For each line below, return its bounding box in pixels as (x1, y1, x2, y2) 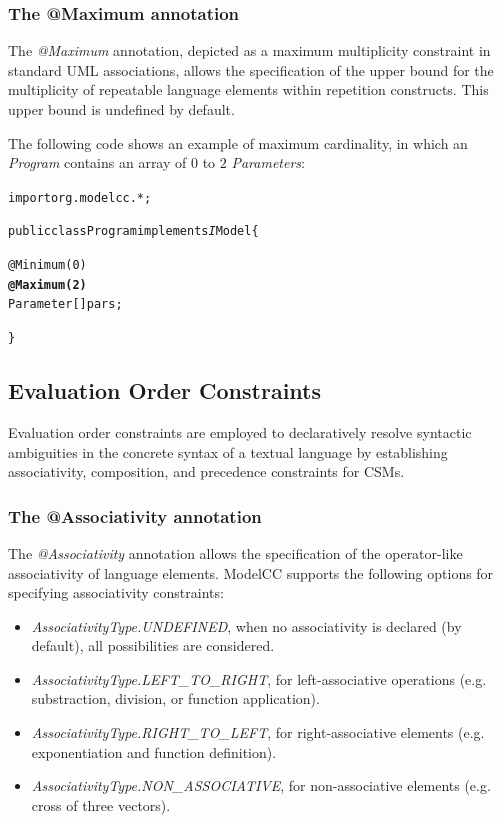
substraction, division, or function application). (31, 688, 320, 709)
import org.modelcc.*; (8, 190, 152, 205)
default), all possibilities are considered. (31, 635, 275, 656)
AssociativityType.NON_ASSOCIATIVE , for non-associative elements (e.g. (31, 775, 491, 796)
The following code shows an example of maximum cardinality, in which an (8, 132, 468, 153)
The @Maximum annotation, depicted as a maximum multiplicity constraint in (8, 40, 491, 61)
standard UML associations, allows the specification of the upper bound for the (8, 59, 494, 80)
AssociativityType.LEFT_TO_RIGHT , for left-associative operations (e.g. (31, 668, 487, 689)
